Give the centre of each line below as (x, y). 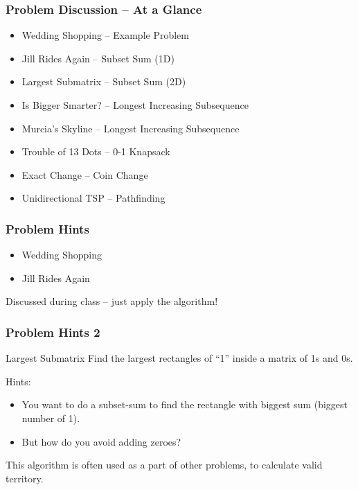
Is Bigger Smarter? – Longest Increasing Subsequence (135, 105)
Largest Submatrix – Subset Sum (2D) (104, 81)
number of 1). (51, 418)
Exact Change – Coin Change (85, 174)
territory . (25, 478)
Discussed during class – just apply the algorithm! (112, 301)
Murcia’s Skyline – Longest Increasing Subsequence (131, 128)
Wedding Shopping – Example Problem (106, 35)
